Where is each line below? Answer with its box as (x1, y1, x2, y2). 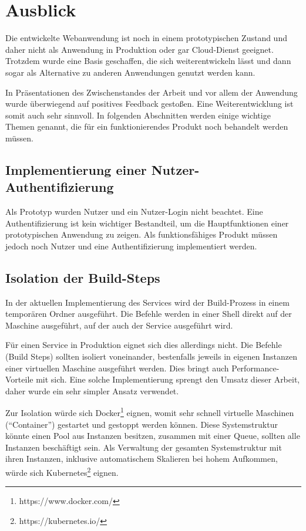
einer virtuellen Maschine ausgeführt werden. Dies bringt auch (5, 361, 229, 374)
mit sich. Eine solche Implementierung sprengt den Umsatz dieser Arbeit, (36, 373, 300, 385)
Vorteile (5, 373, 33, 385)
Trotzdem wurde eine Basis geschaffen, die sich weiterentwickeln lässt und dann (5, 55, 291, 67)
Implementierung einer (5, 160, 147, 178)
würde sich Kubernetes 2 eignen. (5, 465, 119, 478)
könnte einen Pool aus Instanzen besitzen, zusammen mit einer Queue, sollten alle (5, 429, 300, 442)
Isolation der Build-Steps (5, 268, 160, 286)
